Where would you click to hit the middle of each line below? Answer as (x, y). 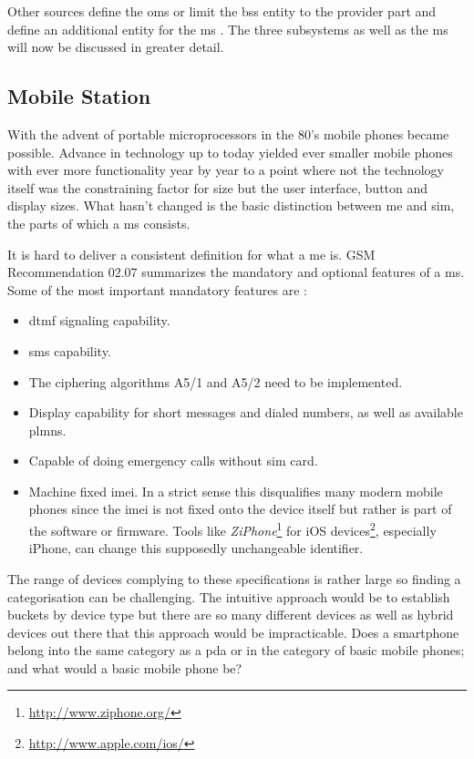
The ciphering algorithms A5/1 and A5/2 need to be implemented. (216, 381)
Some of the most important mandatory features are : (157, 289)
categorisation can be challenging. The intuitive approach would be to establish (229, 596)
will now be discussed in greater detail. (116, 47)
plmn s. (47, 430)
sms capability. (70, 350)
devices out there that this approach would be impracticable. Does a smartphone (233, 632)
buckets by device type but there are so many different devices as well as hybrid (231, 615)
